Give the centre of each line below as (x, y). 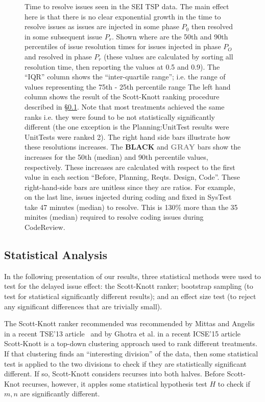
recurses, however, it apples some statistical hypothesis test (115, 383)
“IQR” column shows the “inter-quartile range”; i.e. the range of (125, 77)
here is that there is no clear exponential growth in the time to (123, 16)
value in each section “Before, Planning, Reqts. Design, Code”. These (132, 177)
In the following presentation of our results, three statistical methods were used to (132, 276)
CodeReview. (45, 227)
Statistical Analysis (56, 255)
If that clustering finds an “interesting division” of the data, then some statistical (131, 354)
